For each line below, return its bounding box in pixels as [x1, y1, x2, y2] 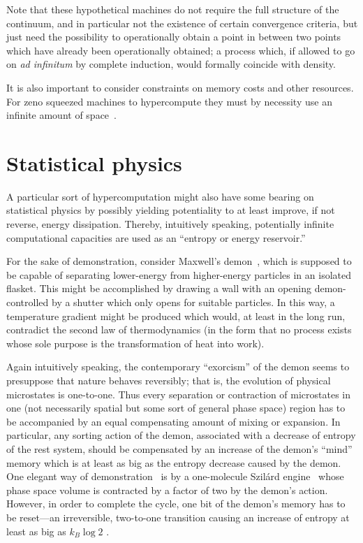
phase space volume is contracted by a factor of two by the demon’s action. [6, 482, 328, 497]
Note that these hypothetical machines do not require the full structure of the [6, 2, 339, 16]
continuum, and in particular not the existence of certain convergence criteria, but [6, 15, 358, 30]
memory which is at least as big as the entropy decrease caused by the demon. [6, 455, 341, 470]
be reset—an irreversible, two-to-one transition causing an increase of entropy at [6, 509, 350, 524]
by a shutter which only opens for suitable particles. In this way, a [51, 295, 335, 310]
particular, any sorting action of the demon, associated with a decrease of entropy [6, 428, 356, 442]
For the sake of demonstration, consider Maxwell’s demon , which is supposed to [6, 254, 352, 268]
